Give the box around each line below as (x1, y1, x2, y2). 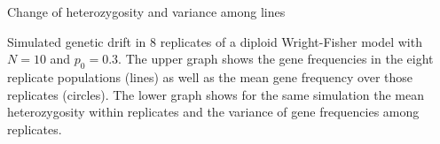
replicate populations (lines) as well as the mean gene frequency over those (7, 67, 413, 86)
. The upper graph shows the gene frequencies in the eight (118, 49, 434, 68)
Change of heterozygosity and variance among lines (7, 3, 286, 20)
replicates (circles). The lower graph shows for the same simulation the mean (7, 85, 424, 103)
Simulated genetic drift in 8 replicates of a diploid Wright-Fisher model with (7, 32, 422, 50)
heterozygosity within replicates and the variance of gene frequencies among (7, 102, 420, 121)
